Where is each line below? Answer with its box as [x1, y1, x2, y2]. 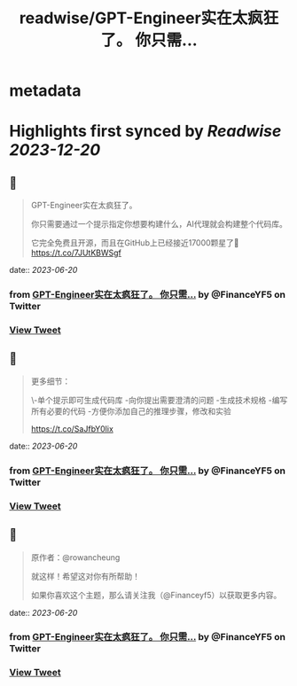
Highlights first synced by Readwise [9, 121, 282, 142]
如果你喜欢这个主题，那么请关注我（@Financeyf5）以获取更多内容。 [30, 589, 282, 600]
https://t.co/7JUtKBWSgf [30, 247, 122, 258]
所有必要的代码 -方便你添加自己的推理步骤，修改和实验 [30, 405, 232, 417]
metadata [9, 81, 82, 101]
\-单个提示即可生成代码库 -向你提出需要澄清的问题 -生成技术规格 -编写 [30, 394, 288, 405]
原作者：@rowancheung [30, 551, 121, 563]
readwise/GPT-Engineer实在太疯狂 [19, 8, 279, 28]
